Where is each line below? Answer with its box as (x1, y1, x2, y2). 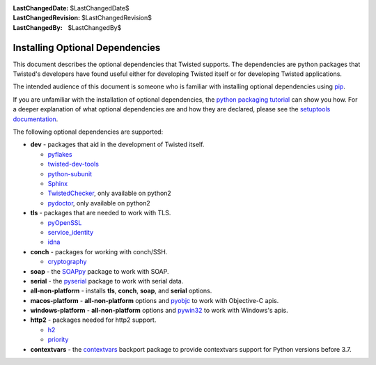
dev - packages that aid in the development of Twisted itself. (30, 140, 205, 149)
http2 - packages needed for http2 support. (30, 316, 157, 324)
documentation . (13, 115, 58, 123)
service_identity (47, 228, 94, 236)
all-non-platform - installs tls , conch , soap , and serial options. (30, 286, 212, 295)
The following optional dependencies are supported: (13, 127, 164, 136)
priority (47, 335, 69, 344)
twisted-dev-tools (47, 160, 99, 169)
